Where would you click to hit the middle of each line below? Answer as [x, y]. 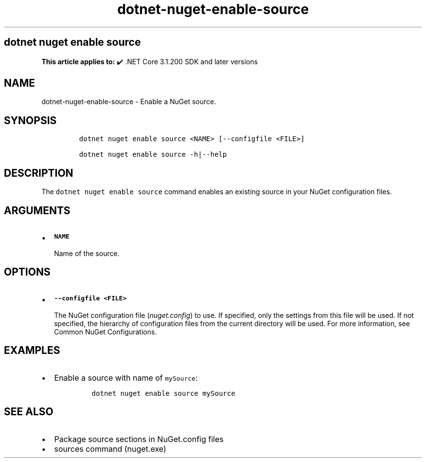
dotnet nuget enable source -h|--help [153, 155]
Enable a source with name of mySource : [126, 378]
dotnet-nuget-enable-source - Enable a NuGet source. [129, 102]
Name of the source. [87, 253]
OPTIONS [27, 272]
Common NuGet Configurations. [106, 332]
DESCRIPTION [39, 173]
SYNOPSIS [30, 120]
